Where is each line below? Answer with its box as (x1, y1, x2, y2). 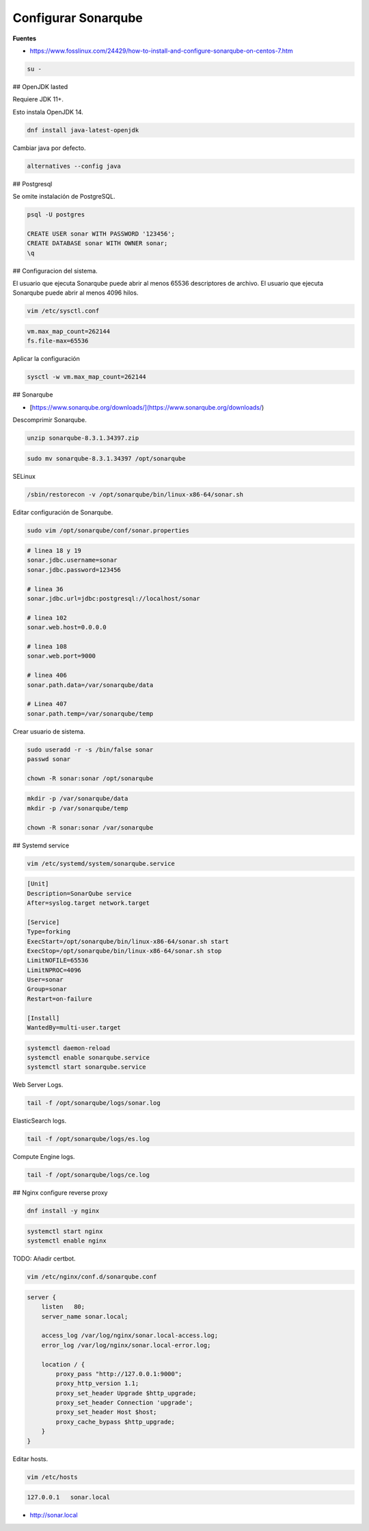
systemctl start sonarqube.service (27, 1063, 146, 1071)
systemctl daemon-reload (27, 1044, 111, 1051)
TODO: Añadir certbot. (12, 1254, 76, 1263)
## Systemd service (12, 841, 70, 849)
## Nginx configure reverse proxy (12, 1188, 108, 1197)
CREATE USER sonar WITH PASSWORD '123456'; (27, 229, 176, 238)
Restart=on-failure (27, 995, 92, 1003)
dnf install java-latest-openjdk (27, 126, 139, 134)
